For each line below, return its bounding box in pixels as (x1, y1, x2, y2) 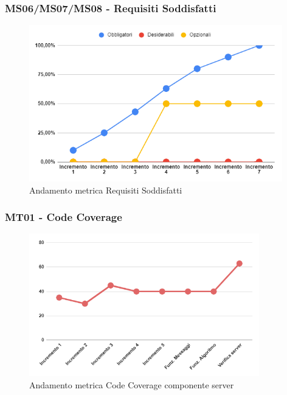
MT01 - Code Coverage (5, 209, 122, 225)
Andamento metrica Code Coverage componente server (29, 378, 234, 391)
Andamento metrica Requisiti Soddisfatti (29, 183, 182, 196)
